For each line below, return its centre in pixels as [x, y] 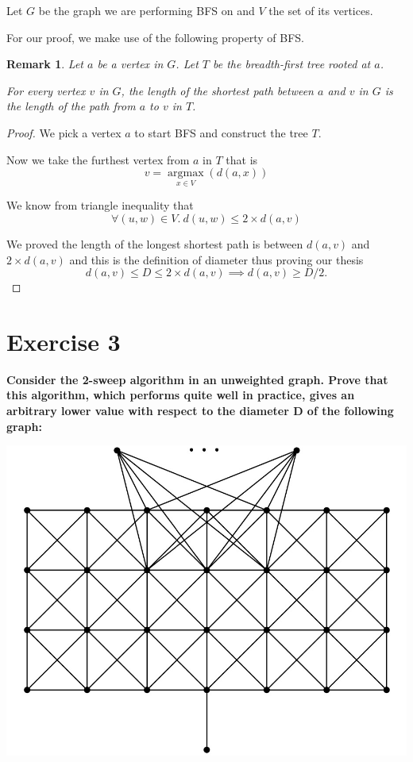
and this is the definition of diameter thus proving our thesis [216, 259]
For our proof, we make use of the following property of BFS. [155, 37]
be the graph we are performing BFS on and [147, 10]
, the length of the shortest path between [217, 90]
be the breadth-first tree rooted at [292, 64]
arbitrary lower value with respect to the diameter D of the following [200, 411]
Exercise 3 [64, 341]
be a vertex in [130, 64]
